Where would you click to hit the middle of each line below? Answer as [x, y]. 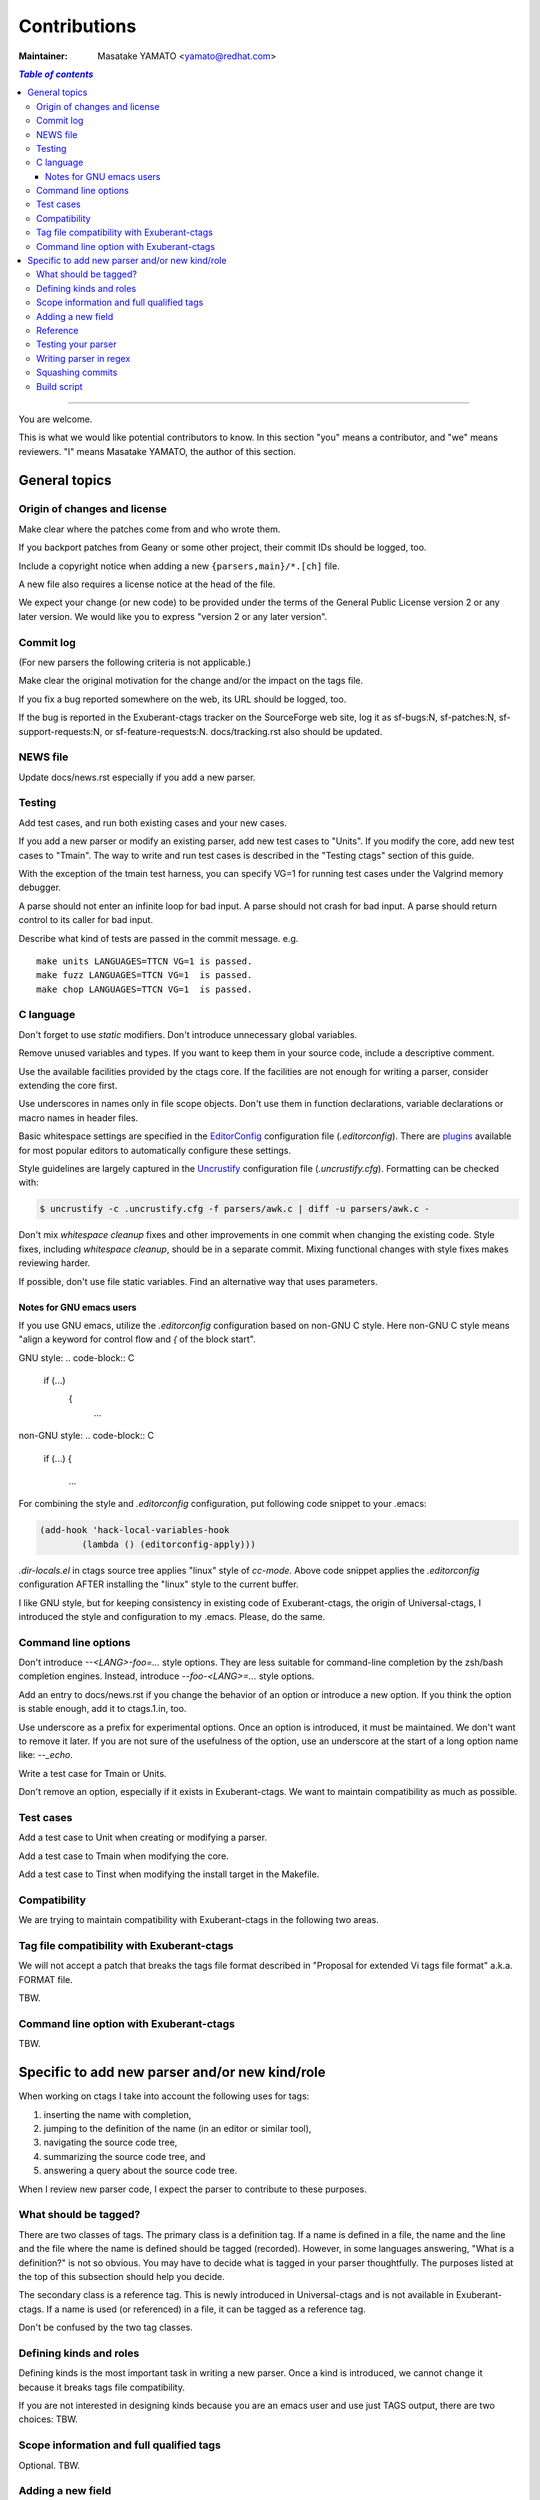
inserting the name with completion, [117, 2114]
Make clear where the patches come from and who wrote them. [149, 529]
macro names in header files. [78, 1117]
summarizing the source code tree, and [124, 2156]
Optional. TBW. [49, 2465]
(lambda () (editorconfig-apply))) [169, 1544]
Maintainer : [43, 56]
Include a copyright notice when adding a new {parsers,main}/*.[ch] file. [179, 566]
